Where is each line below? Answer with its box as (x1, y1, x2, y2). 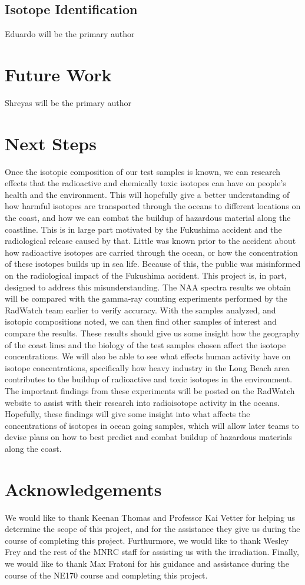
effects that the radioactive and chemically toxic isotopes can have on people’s (5, 177, 286, 189)
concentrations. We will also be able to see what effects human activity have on (5, 350, 291, 362)
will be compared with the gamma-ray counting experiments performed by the (5, 292, 287, 305)
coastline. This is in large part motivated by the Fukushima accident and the (5, 223, 282, 235)
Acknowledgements (5, 477, 162, 501)
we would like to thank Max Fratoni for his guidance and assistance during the (5, 557, 289, 569)
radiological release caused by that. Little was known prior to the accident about (5, 234, 296, 247)
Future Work (5, 62, 112, 86)
